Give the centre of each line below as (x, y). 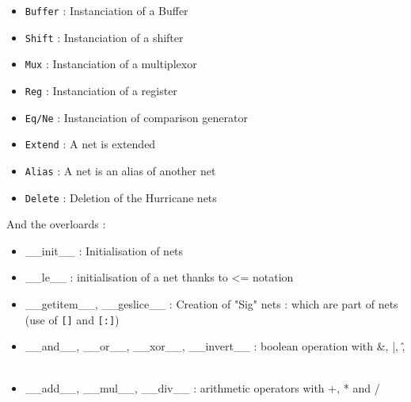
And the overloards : (56, 224)
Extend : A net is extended (90, 144)
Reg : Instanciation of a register (101, 90)
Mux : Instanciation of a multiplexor (111, 64)
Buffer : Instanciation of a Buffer (107, 10)
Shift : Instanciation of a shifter (104, 37)
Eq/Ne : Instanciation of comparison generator (136, 117)
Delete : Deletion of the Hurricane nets (121, 197)
